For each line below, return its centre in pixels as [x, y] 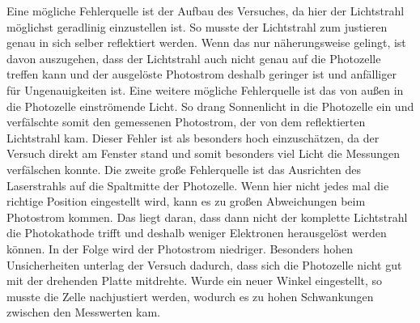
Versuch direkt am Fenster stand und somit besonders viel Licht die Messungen [204, 153]
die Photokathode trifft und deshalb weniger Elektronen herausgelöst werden [197, 233]
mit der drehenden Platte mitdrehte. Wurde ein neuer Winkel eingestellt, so [195, 280]
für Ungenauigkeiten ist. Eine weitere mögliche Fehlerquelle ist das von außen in [205, 89]
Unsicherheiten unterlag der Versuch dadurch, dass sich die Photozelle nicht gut [204, 264]
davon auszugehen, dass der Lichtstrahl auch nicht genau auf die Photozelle [194, 58]
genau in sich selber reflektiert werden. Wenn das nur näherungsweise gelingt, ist [206, 42]
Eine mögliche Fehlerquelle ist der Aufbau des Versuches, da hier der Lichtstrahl [206, 11]
